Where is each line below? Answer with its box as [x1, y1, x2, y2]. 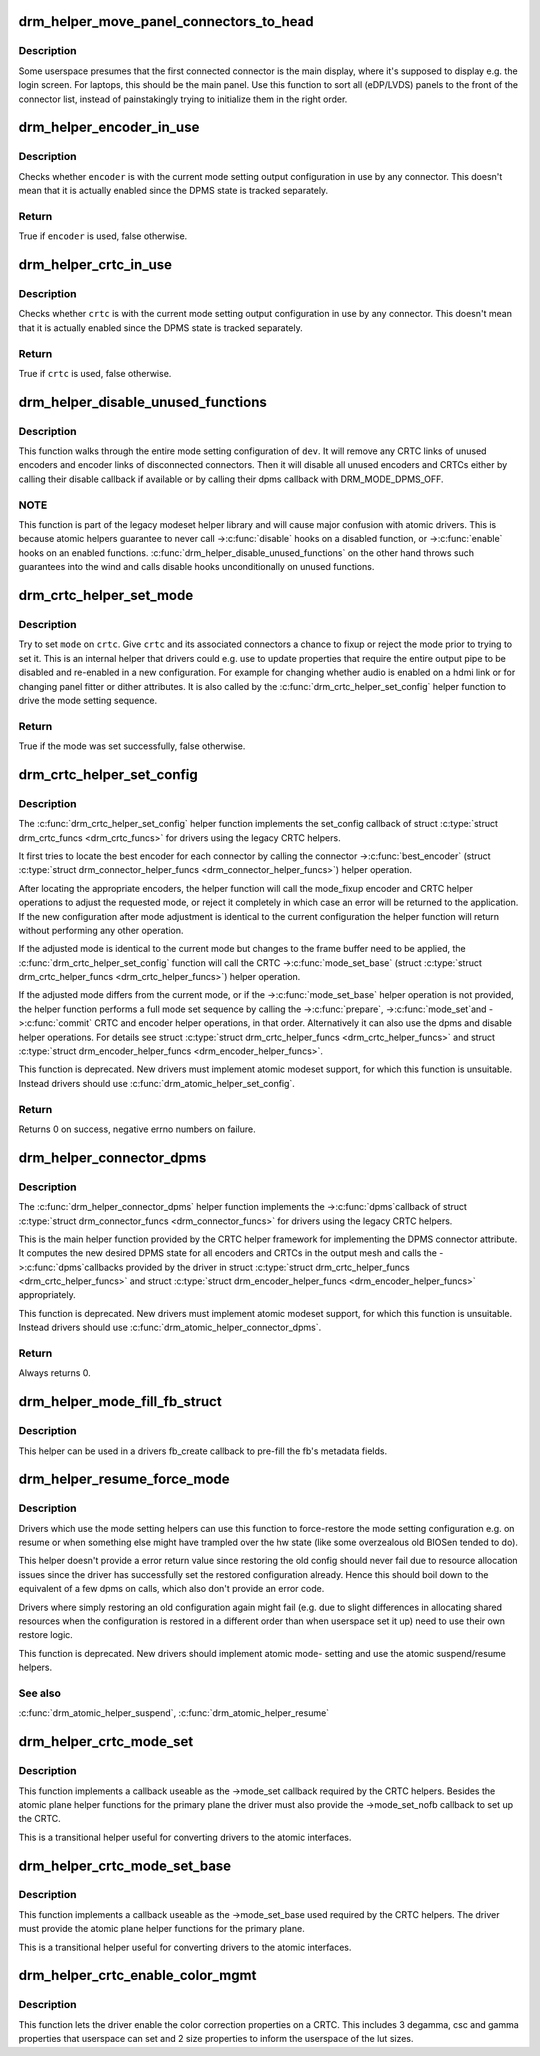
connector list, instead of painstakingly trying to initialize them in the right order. [18, 93, 348, 105]
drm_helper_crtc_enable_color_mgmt [18, 1967, 257, 1984]
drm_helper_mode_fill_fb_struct [18, 1393, 222, 1410]
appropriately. [18, 1289, 77, 1301]
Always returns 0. [18, 1367, 92, 1379]
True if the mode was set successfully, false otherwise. [18, 740, 246, 752]
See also [18, 1686, 62, 1700]
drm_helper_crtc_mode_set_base [18, 1857, 232, 1874]
